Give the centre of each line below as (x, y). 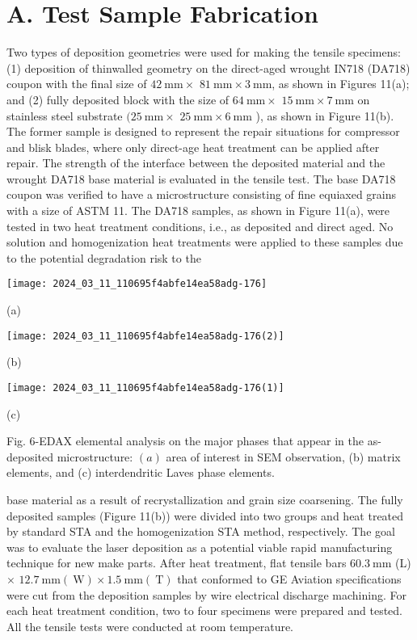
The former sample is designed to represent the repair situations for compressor (203, 131)
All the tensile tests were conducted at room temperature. (150, 626)
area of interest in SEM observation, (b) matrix (283, 456)
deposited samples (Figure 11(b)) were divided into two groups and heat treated (205, 515)
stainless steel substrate (65, 115)
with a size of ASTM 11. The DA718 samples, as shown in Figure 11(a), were (198, 211)
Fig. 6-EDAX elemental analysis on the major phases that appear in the (185, 441)
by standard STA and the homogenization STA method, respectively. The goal (201, 531)
